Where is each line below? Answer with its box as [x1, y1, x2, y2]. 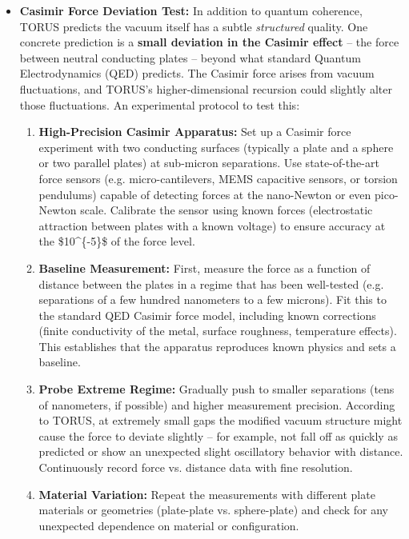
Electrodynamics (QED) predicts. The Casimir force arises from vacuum [19, 65, 375, 82]
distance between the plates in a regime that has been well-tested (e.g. [38, 275, 384, 292]
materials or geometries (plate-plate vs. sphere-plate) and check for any [38, 501, 388, 518]
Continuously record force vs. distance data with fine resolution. [38, 459, 353, 476]
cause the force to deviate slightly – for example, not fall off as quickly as [38, 427, 398, 444]
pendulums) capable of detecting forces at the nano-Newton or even [38, 186, 371, 202]
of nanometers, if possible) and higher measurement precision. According [38, 396, 395, 413]
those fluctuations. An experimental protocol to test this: [19, 96, 300, 113]
